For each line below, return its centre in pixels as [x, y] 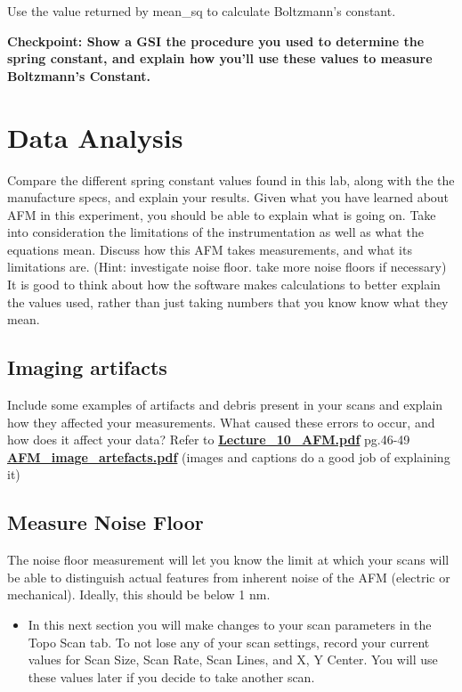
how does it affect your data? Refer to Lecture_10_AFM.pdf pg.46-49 [209, 440]
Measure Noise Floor [105, 522]
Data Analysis [95, 137]
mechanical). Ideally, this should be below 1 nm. [139, 594]
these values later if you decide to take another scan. [171, 676]
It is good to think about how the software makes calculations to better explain [224, 285]
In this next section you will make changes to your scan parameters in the [230, 624]
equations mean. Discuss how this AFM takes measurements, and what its [210, 249]
